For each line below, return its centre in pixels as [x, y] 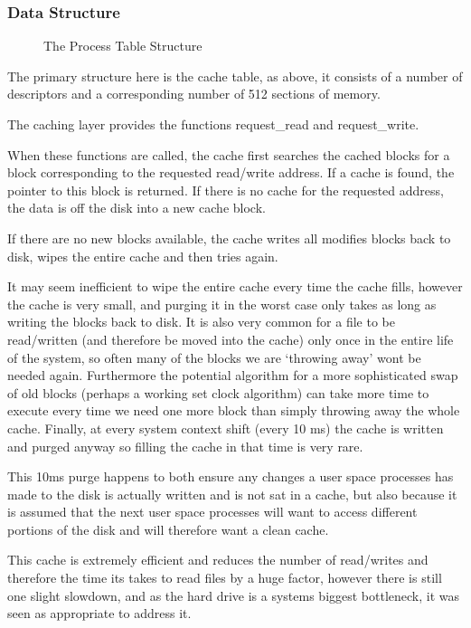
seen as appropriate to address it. [99, 613]
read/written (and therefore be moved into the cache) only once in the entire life [231, 339]
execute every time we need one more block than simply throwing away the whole [234, 410]
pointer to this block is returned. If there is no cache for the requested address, [226, 190]
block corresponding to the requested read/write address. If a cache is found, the [231, 172]
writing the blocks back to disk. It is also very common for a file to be [201, 322]
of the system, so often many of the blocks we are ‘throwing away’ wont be [214, 357]
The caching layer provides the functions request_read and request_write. [213, 124]
